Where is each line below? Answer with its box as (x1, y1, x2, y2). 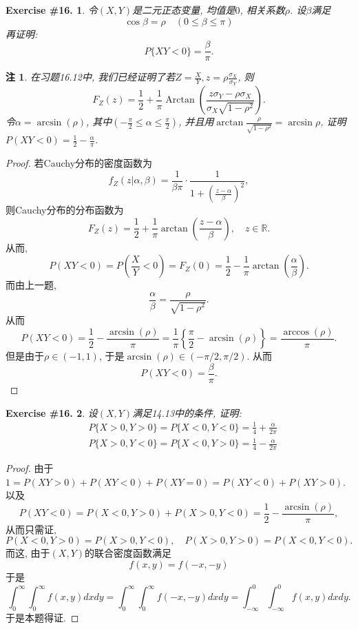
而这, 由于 (6, 546, 50, 560)
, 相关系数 (240, 3, 285, 17)
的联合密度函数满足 (85, 546, 171, 560)
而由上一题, (6, 278, 56, 292)
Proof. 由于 (6, 460, 54, 475)
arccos (283, 327, 309, 337)
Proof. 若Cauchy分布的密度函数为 (6, 156, 153, 170)
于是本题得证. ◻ (6, 610, 79, 624)
